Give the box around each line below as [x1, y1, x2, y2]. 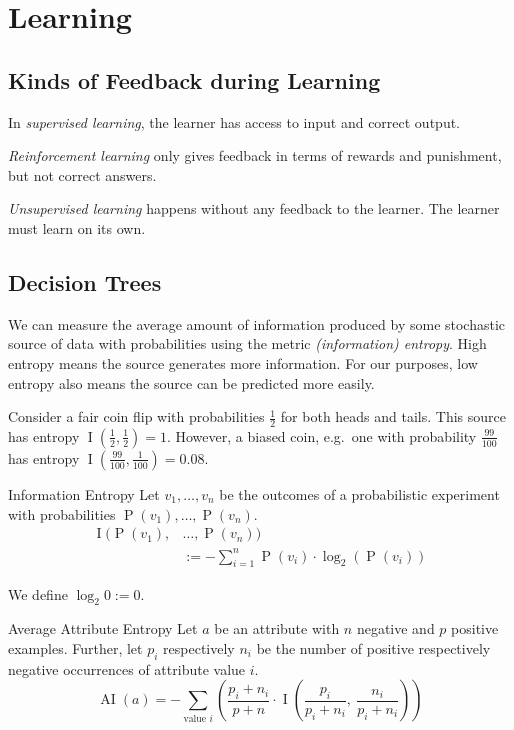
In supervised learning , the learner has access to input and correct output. [8, 111, 461, 132]
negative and [356, 618, 435, 639]
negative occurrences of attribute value [8, 658, 246, 679]
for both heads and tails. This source [280, 406, 507, 427]
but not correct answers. [8, 164, 157, 185]
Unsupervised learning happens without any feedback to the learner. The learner [8, 198, 500, 219]
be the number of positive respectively [256, 637, 491, 658]
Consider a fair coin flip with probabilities [8, 406, 265, 427]
